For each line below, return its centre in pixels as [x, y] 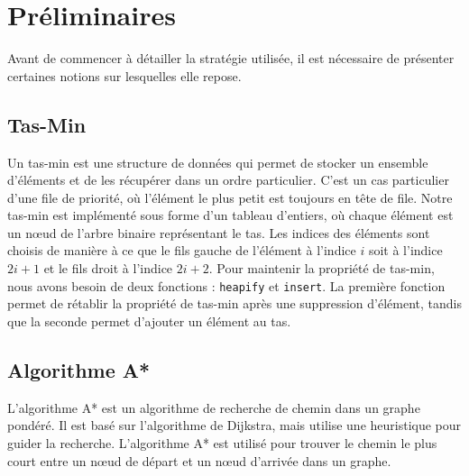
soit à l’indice [405, 250]
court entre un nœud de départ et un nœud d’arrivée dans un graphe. [199, 460]
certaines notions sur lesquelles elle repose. [124, 75]
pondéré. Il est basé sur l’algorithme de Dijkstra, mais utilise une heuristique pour [234, 425]
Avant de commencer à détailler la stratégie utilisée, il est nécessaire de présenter [231, 58]
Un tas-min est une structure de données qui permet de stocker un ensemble [218, 162]
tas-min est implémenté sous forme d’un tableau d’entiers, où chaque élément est [230, 215]
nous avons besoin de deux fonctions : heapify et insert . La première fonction [226, 285]
